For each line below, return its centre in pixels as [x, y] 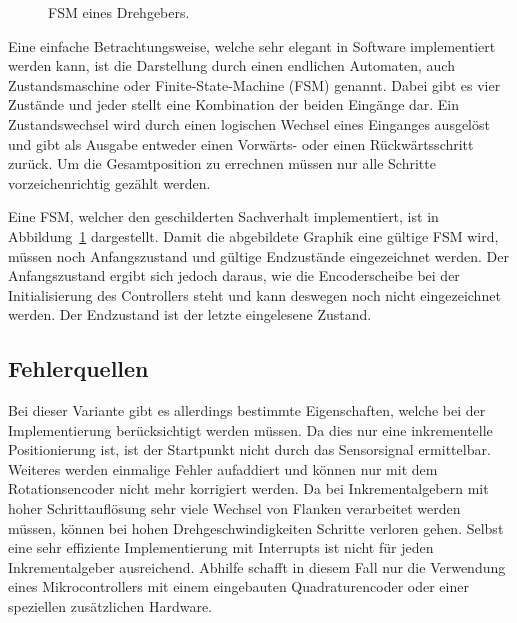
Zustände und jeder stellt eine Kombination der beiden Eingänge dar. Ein [234, 104]
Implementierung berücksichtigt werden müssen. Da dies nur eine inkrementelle [250, 429]
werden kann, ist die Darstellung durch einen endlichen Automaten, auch [231, 65]
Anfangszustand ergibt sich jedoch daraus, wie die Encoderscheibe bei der [234, 275]
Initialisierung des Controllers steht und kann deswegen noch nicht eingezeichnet [254, 294]
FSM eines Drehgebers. [119, 12]
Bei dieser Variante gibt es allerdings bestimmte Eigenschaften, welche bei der [247, 410]
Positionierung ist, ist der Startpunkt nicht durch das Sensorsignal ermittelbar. [249, 449]
